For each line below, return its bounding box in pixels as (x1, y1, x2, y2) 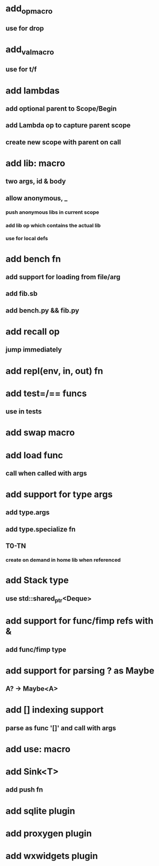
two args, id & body (5, 177, 66, 186)
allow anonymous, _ (5, 194, 68, 202)
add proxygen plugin (5, 828, 92, 839)
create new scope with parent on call (5, 138, 121, 146)
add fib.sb (5, 289, 38, 298)
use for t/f (5, 65, 37, 74)
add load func (5, 449, 64, 461)
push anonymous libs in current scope (5, 209, 99, 216)
